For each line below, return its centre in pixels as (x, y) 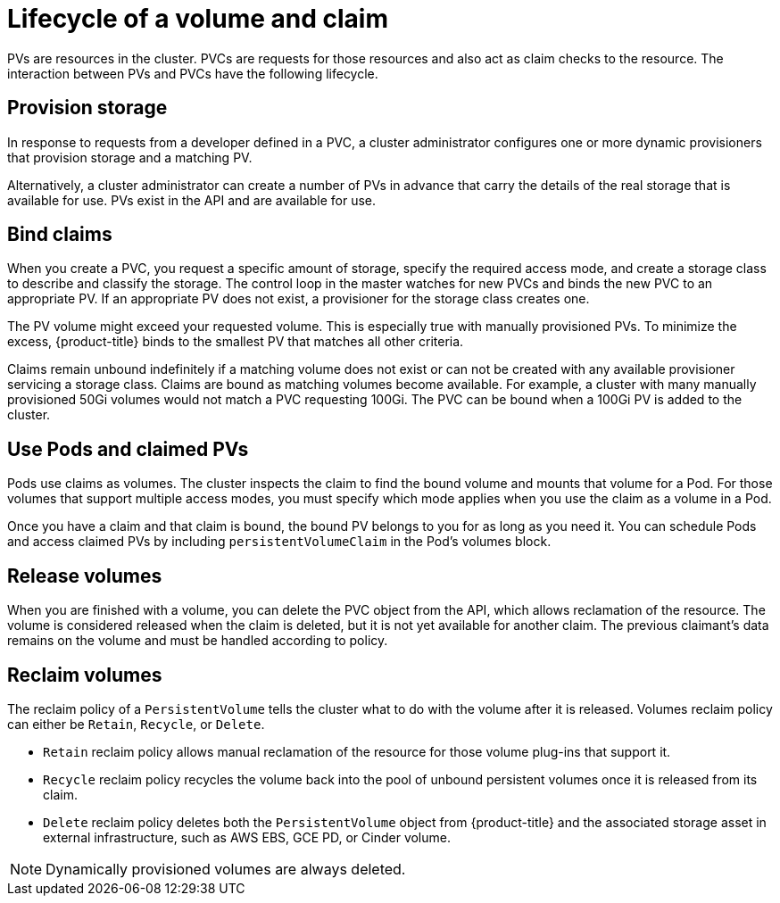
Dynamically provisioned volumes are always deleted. (226, 869)
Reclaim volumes (85, 675)
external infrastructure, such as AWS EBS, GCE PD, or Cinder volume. (247, 837)
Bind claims (60, 235)
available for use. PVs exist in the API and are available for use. (192, 200)
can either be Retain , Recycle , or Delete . (136, 724)
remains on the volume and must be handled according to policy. (198, 641)
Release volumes (85, 576)
